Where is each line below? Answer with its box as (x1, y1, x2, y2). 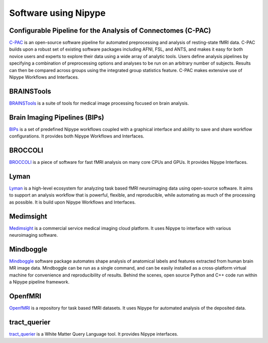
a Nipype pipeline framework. (9, 279, 69, 285)
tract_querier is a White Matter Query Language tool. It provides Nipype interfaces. (9, 331, 179, 337)
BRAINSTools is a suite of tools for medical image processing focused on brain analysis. (9, 100, 189, 106)
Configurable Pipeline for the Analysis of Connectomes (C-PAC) (9, 26, 211, 35)
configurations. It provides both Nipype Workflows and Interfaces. (9, 133, 144, 139)
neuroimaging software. (9, 232, 58, 238)
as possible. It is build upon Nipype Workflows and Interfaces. (9, 199, 136, 205)
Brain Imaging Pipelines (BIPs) (9, 113, 104, 122)
